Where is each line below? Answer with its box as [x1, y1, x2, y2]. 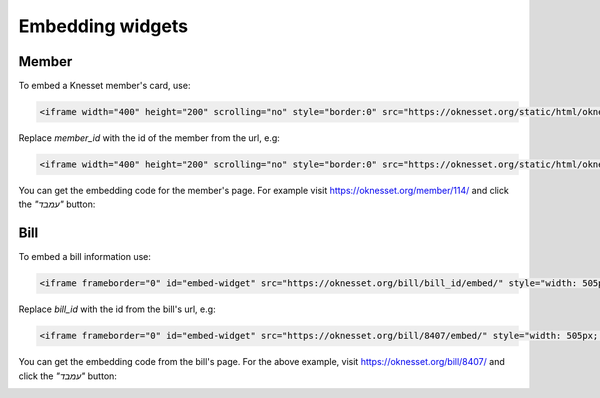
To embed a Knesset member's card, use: [18, 80, 191, 92]
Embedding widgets [18, 15, 189, 37]
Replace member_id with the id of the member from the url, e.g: [18, 132, 280, 144]
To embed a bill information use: [18, 251, 152, 263]
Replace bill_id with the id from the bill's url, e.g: [18, 303, 216, 315]
